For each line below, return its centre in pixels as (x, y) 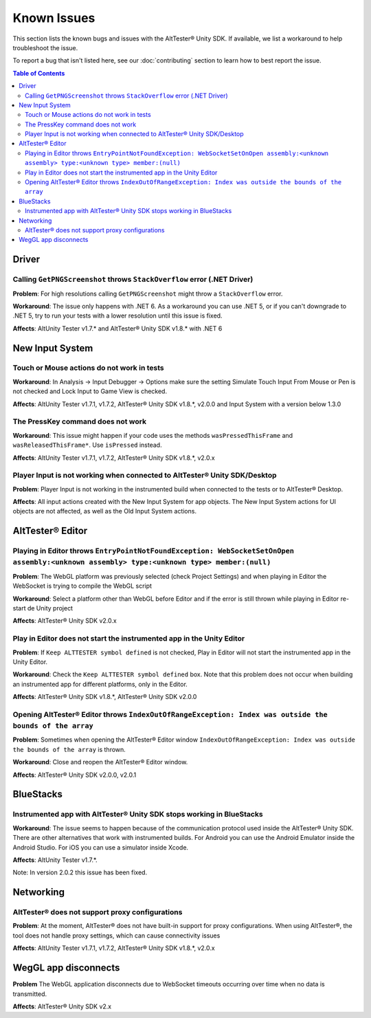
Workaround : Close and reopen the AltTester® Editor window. (100, 762)
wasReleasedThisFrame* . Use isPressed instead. (87, 445)
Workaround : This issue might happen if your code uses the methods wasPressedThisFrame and (153, 435)
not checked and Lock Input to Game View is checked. (90, 391)
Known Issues (54, 18)
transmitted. (30, 994)
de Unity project (50, 608)
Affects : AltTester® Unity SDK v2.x (62, 1006)
